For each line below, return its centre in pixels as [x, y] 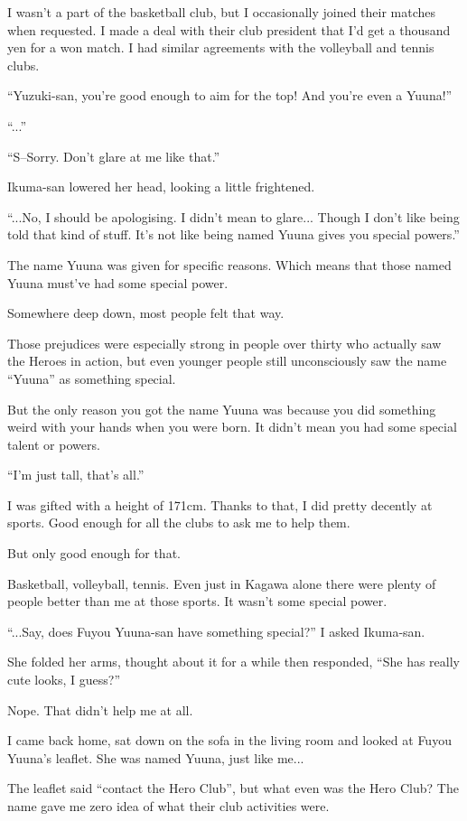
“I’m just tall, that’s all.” [76, 475]
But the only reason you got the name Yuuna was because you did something [222, 409]
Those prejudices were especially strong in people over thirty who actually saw [224, 343]
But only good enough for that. [94, 553]
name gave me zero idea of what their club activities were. [168, 806]
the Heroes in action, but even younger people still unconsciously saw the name [227, 361]
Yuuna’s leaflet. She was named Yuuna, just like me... [156, 757]
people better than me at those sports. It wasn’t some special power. [197, 601]
